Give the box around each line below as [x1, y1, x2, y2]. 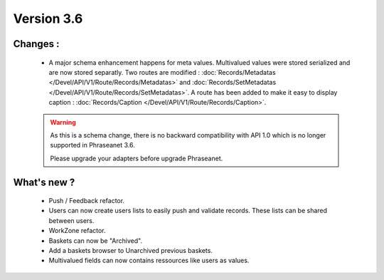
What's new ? [13, 176, 75, 188]
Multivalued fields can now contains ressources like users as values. [48, 256, 250, 265]
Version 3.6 [13, 11, 83, 26]
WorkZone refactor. [48, 227, 106, 235]
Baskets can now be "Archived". [48, 236, 142, 245]
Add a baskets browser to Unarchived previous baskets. [48, 247, 213, 255]
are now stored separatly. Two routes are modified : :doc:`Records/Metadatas [48, 68, 277, 76]
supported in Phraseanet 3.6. [50, 141, 135, 150]
